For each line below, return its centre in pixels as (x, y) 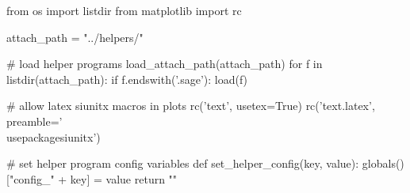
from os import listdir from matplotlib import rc (124, 10)
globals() (383, 163)
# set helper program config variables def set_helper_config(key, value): (183, 163)
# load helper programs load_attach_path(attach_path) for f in (165, 64)
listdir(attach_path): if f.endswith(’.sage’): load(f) (127, 79)
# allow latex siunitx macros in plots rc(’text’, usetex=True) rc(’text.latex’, (191, 106)
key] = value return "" (124, 178)
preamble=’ (34, 121)
